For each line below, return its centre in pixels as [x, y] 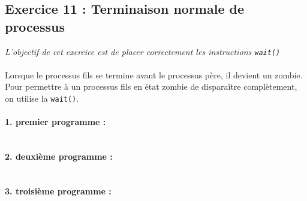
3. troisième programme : [58, 191]
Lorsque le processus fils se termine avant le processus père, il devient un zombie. [154, 74]
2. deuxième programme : [59, 156]
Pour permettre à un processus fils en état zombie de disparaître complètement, [151, 86]
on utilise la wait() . [42, 98]
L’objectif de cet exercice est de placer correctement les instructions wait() [143, 51]
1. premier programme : [55, 122]
